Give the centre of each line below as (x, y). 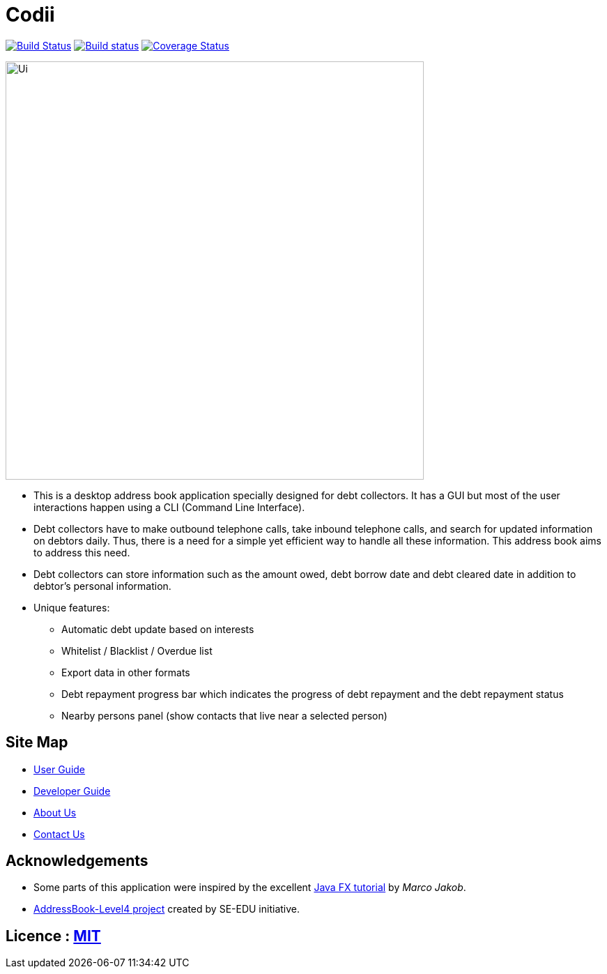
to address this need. (82, 552)
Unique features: (72, 607)
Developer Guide (72, 791)
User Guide (60, 769)
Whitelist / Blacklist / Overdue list (137, 650)
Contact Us (59, 834)
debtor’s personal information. (102, 586)
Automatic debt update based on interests (158, 629)
